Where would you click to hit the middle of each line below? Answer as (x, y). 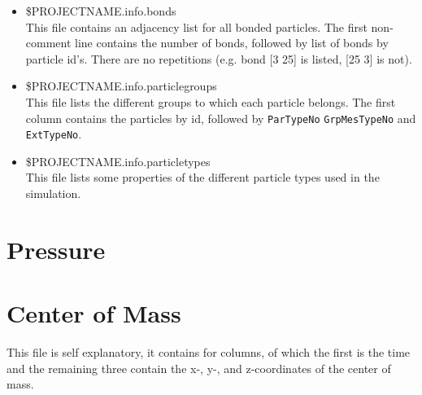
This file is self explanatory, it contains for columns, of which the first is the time (209, 352)
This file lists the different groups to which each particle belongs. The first (211, 101)
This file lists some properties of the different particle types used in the (202, 177)
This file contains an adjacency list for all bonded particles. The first (196, 26)
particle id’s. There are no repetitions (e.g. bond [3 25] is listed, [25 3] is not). (219, 58)
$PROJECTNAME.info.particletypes (118, 161)
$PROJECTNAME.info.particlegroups (121, 86)
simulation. (53, 193)
